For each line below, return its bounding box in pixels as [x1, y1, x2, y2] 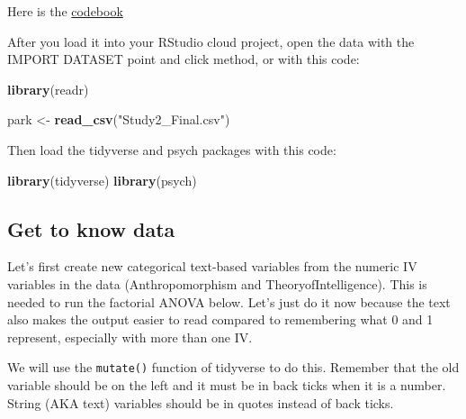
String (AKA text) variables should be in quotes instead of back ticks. [7, 393, 394, 412]
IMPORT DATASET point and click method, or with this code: [7, 50, 360, 68]
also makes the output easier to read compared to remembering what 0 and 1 [7, 310, 434, 329]
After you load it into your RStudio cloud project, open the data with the [7, 32, 415, 50]
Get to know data [7, 214, 175, 242]
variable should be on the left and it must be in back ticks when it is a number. [7, 375, 446, 394]
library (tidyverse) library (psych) [7, 170, 197, 189]
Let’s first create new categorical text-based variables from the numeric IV [7, 257, 417, 276]
